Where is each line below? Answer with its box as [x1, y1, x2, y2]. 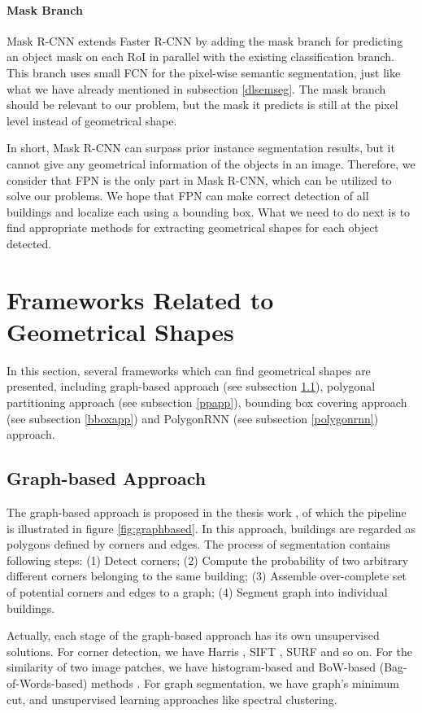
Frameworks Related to [7, 282, 274, 316]
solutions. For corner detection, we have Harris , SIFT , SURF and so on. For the [7, 642, 412, 659]
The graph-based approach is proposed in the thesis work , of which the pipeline [7, 504, 407, 520]
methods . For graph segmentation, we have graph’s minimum [91, 674, 399, 691]
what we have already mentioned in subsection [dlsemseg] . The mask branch [7, 80, 386, 97]
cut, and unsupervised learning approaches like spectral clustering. [7, 690, 337, 707]
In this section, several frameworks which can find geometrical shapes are [7, 361, 371, 378]
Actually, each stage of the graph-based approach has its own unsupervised [7, 627, 380, 644]
